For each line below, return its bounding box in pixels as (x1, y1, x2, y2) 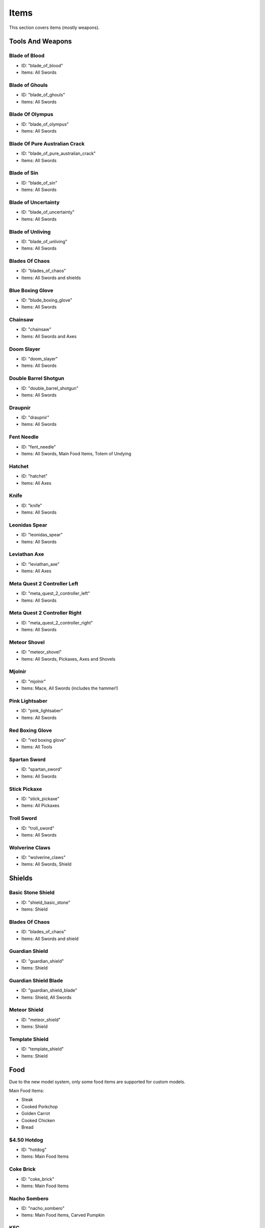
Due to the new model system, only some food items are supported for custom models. (9, 1079, 185, 1085)
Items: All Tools (21, 744, 53, 750)
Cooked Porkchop (21, 1103, 58, 1110)
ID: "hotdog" (21, 1147, 47, 1153)
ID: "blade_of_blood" (21, 62, 63, 68)
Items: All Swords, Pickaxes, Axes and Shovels (21, 656, 115, 662)
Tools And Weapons (9, 37, 72, 46)
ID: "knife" (21, 502, 42, 508)
